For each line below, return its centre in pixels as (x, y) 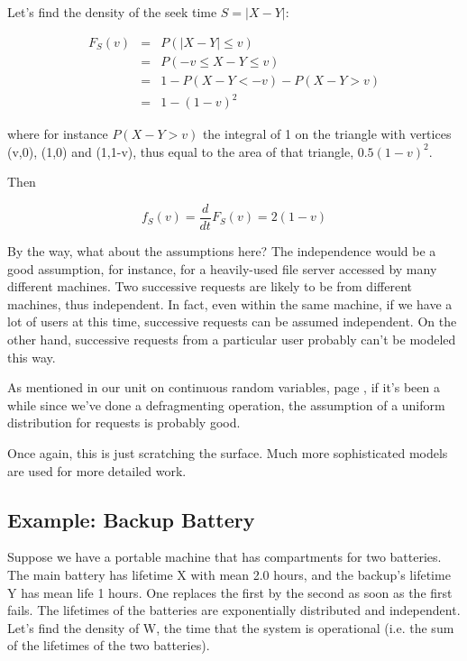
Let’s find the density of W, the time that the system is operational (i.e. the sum (231, 627)
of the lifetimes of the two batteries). (109, 645)
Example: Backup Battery (131, 519)
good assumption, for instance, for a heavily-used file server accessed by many (222, 268)
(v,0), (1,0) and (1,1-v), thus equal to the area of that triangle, (181, 151)
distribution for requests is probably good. (124, 422)
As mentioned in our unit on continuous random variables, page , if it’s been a (224, 387)
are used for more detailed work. (97, 470)
